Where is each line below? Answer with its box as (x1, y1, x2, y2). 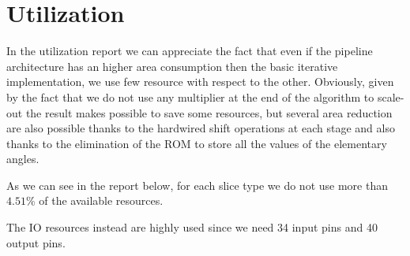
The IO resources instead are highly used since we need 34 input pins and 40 (6, 219, 378, 236)
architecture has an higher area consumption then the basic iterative (6, 58, 338, 74)
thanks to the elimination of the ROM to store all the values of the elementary (6, 135, 387, 151)
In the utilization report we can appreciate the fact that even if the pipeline (6, 43, 373, 59)
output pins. (6, 234, 66, 250)
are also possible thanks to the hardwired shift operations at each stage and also (6, 120, 395, 136)
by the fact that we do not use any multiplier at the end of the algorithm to (6, 88, 374, 105)
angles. (6, 150, 39, 167)
